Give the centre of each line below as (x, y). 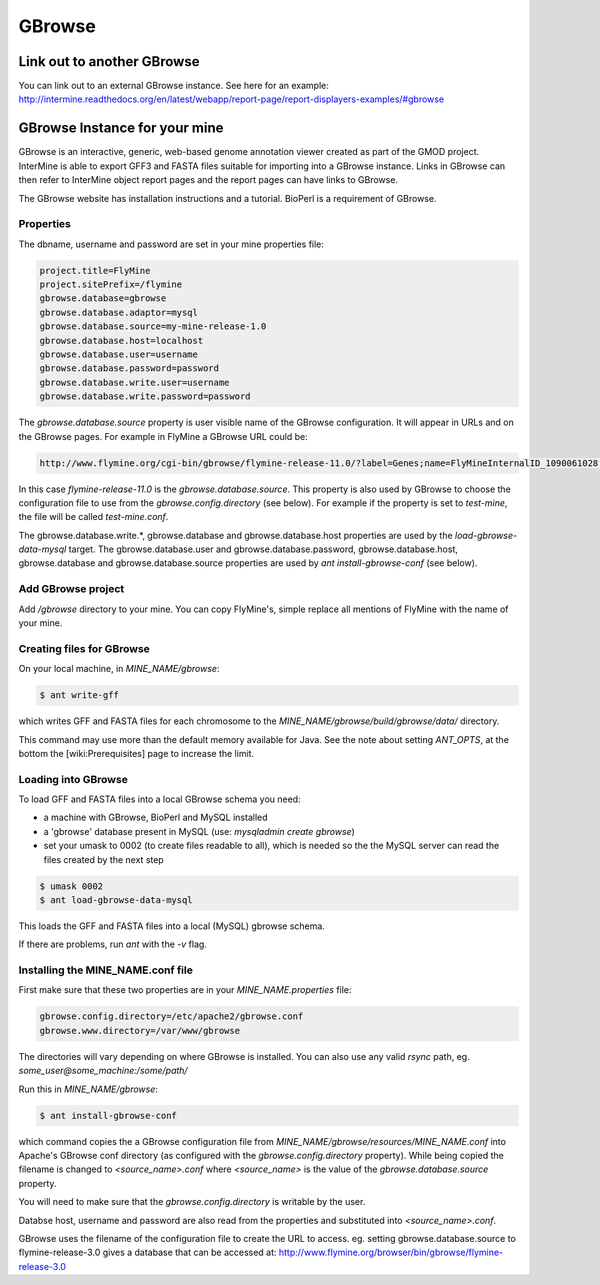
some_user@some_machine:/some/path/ (103, 1071)
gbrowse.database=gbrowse (103, 298)
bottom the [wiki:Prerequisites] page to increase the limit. (136, 753)
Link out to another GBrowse (109, 61)
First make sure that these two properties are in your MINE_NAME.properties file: (185, 990)
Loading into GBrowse (73, 779)
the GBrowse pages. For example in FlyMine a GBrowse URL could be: (163, 436)
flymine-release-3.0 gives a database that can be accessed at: (147, 1252)
